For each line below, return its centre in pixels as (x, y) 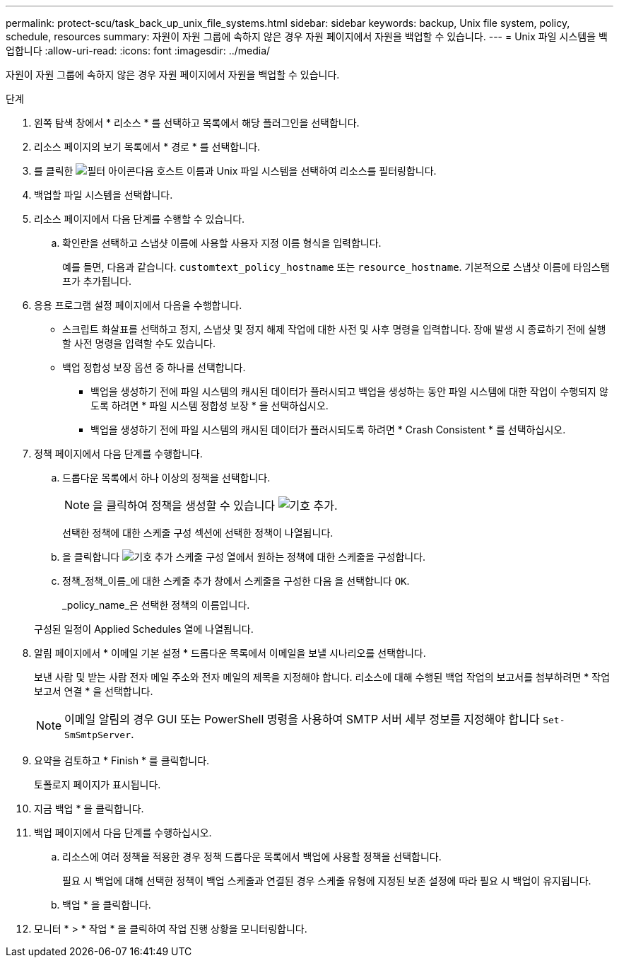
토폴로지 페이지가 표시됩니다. (98, 784)
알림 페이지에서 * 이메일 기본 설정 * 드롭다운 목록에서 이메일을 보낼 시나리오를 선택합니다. (230, 653)
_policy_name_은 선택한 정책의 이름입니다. (156, 605)
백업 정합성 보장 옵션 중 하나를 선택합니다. (154, 367)
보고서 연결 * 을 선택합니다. (94, 691)
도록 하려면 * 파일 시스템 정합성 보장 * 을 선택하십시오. (210, 405)
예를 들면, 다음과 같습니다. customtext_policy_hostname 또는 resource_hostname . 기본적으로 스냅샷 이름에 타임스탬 (336, 267)
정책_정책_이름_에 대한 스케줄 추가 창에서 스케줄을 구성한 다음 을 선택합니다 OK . (236, 581)
